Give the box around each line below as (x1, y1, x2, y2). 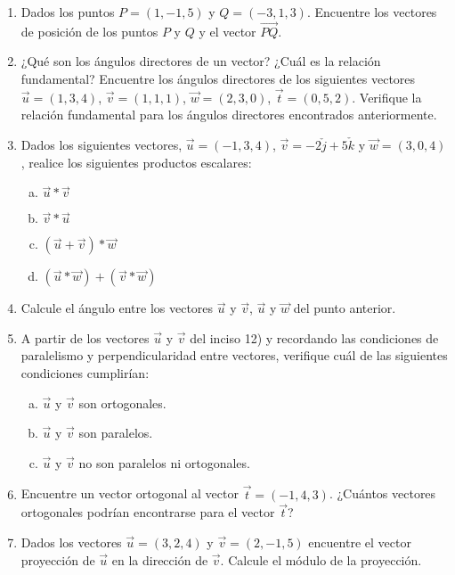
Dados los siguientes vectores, (20, 136, 183, 153)
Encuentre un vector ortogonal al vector (20, 484, 239, 503)
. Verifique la (352, 87, 422, 106)
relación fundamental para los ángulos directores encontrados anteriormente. (20, 105, 437, 124)
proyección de (20, 550, 95, 569)
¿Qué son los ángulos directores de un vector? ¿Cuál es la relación (20, 52, 381, 70)
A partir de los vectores (20, 328, 150, 347)
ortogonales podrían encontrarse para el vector (20, 503, 275, 522)
